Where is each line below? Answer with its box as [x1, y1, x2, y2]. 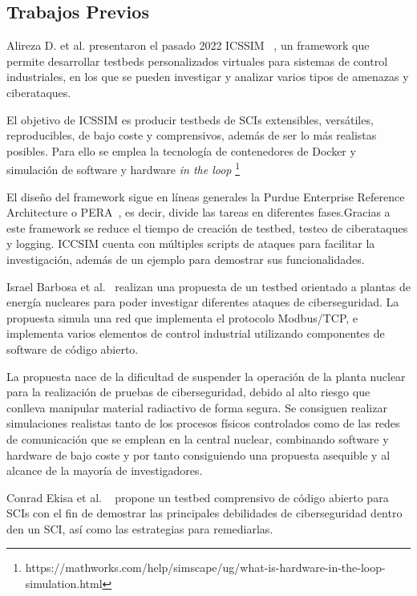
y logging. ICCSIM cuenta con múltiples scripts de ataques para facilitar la [6, 235, 375, 252]
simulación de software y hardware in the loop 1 [6, 159, 240, 178]
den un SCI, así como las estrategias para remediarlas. [6, 520, 273, 537]
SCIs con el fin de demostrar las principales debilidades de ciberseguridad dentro [6, 505, 403, 521]
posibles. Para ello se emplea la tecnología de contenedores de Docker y [6, 142, 356, 159]
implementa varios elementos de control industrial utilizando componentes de [6, 325, 385, 342]
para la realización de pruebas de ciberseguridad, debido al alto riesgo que [6, 383, 370, 400]
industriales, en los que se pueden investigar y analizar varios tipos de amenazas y [6, 68, 409, 85]
